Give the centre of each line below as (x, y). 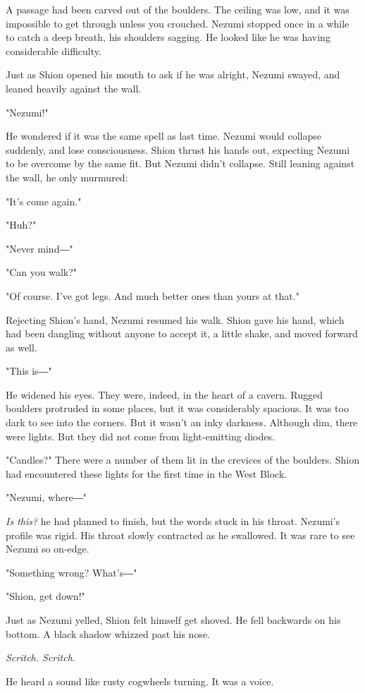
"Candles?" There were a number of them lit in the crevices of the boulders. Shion (183, 460)
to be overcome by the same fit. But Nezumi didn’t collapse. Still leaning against (180, 163)
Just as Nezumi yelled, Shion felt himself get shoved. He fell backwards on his (173, 620)
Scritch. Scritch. (41, 657)
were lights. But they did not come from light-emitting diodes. (140, 436)
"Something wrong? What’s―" (72, 572)
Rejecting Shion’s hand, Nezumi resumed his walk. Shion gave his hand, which (175, 319)
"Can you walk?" (42, 272)
